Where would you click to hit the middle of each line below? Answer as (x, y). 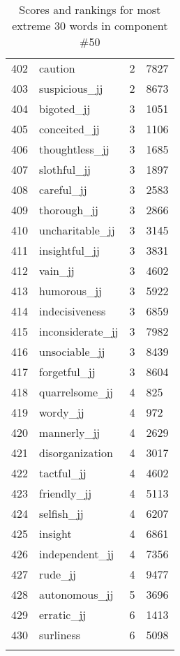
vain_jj (57, 270)
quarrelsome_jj (76, 392)
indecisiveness (73, 311)
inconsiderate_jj (79, 331)
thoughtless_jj (74, 149)
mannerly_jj (70, 432)
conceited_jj (69, 129)
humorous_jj (70, 291)
